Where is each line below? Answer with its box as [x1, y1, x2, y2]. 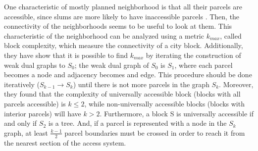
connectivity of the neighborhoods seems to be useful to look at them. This [4, 21, 232, 31]
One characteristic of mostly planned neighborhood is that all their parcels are [4, 1, 242, 11]
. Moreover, [219, 79, 254, 89]
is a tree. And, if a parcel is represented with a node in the [48, 118, 227, 128]
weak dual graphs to [4, 59, 65, 70]
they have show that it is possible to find [4, 50, 128, 60]
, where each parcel [174, 59, 233, 70]
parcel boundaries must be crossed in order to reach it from [64, 127, 245, 138]
